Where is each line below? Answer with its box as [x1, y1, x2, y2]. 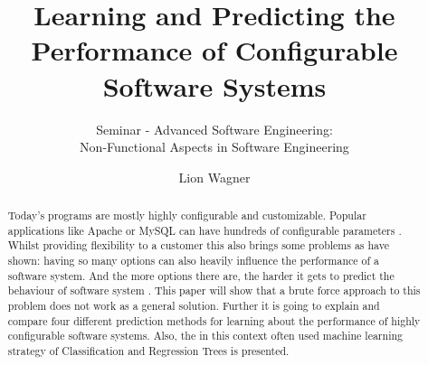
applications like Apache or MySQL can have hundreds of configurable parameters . [7, 222, 402, 238]
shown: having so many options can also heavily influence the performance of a [7, 253, 380, 268]
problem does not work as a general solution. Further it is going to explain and [7, 298, 380, 314]
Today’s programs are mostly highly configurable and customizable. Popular [7, 208, 366, 223]
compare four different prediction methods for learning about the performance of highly [7, 313, 421, 328]
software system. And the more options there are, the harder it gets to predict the [7, 267, 395, 283]
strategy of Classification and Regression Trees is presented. [7, 342, 290, 358]
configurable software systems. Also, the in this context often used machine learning [7, 328, 403, 343]
